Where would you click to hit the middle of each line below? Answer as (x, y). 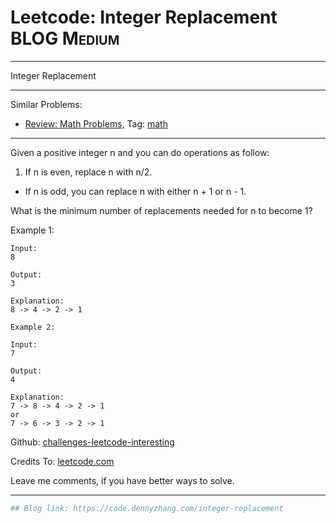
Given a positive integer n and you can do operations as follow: (140, 152)
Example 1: (32, 230)
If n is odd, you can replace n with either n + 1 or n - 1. (135, 191)
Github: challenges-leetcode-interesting (92, 442)
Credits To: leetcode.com (62, 461)
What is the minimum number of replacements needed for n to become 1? (161, 210)
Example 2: (33, 327)
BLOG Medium (65, 38)
